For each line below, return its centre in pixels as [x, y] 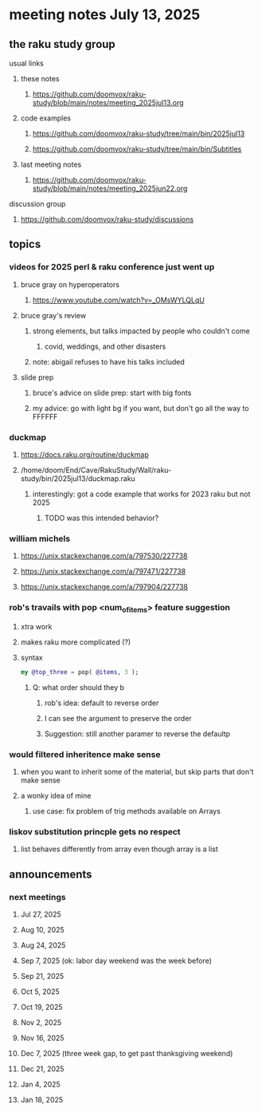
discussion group [37, 204]
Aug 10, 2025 [42, 930]
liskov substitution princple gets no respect [95, 831]
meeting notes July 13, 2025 [105, 15]
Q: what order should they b [78, 687]
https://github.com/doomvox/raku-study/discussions [107, 219]
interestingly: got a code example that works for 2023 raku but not [141, 494]
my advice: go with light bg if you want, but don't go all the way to [141, 408]
